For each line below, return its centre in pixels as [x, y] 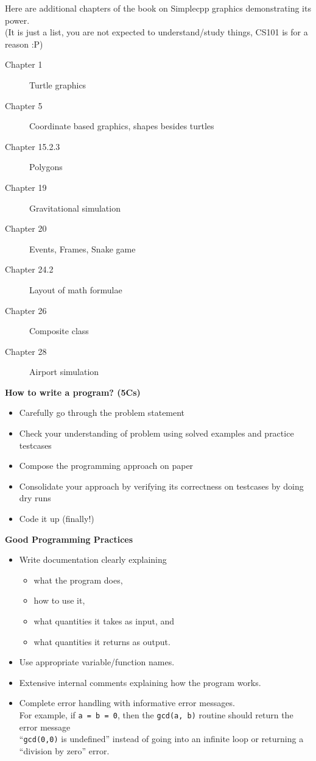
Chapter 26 [26, 310]
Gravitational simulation [75, 208]
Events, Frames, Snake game [83, 248]
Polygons [46, 167]
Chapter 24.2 [29, 269]
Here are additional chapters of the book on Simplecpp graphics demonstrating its [158, 8]
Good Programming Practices [69, 539]
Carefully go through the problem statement [102, 413]
